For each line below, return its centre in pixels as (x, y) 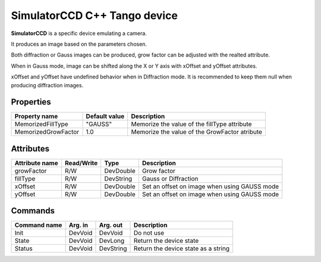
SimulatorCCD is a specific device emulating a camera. (79, 33)
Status (23, 248)
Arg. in (78, 225)
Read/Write (81, 163)
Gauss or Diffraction (170, 178)
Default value (105, 116)
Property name (36, 116)
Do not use (149, 233)
